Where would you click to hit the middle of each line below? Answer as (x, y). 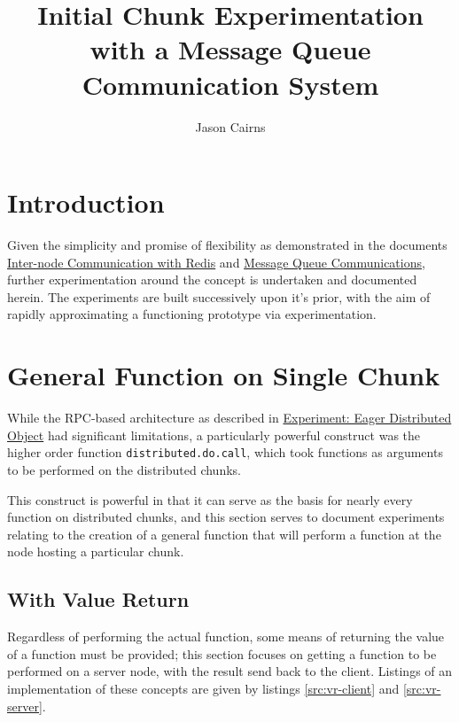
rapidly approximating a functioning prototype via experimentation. (192, 314)
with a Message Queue (230, 49)
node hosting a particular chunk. (96, 551)
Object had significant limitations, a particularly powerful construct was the (214, 435)
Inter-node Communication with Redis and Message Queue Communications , (216, 262)
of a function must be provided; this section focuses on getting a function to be (222, 653)
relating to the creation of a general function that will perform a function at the (224, 534)
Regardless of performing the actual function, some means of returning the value (226, 637)
